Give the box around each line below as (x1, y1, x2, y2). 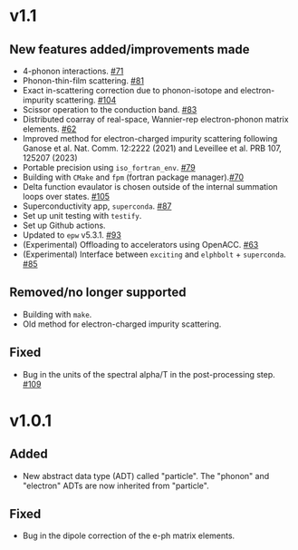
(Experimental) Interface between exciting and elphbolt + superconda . (22, 249, 287, 260)
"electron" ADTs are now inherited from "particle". (22, 480, 210, 491)
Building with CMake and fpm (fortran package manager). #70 (22, 172, 245, 182)
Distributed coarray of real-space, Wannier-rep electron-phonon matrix (22, 114, 289, 124)
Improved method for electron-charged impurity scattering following (22, 133, 278, 143)
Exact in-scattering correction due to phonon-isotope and (22, 85, 238, 95)
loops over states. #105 (22, 192, 111, 201)
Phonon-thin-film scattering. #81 (22, 75, 145, 86)
